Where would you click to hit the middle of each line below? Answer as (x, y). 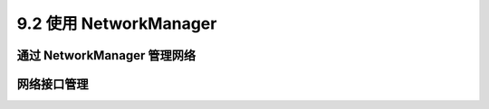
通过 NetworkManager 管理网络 (106, 55)
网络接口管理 (53, 84)
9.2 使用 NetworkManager (117, 23)
